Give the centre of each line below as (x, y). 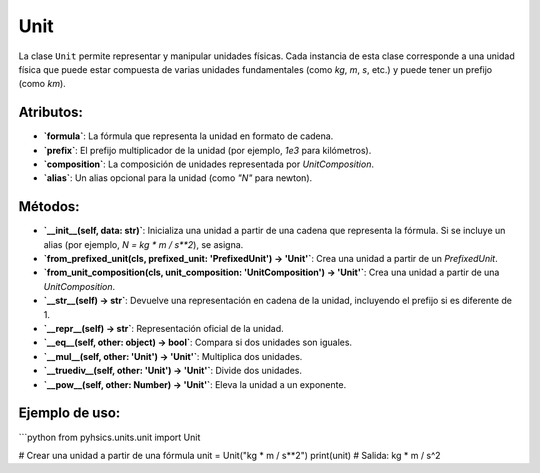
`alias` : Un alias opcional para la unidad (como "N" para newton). (178, 178)
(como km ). (42, 84)
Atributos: (51, 112)
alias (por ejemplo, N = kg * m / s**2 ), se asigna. (143, 244)
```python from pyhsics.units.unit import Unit (109, 437)
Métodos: (49, 206)
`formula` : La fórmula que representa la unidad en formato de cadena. (188, 136)
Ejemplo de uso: (69, 413)
